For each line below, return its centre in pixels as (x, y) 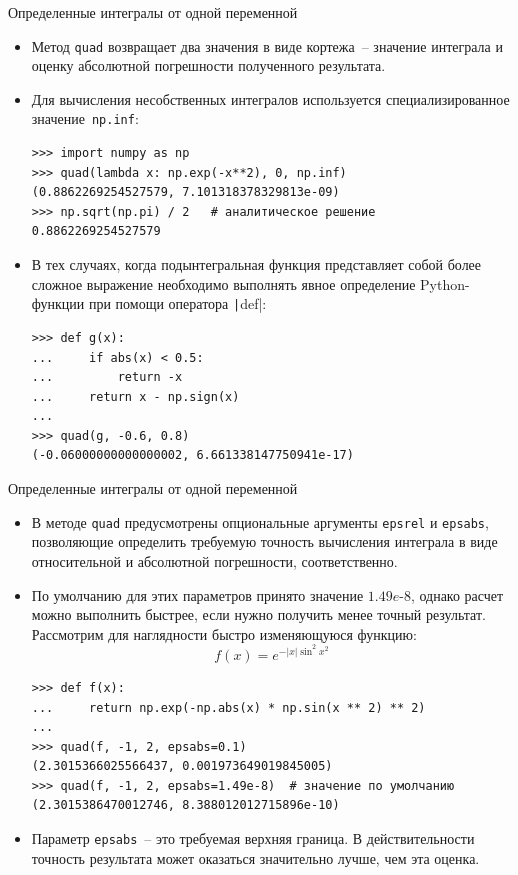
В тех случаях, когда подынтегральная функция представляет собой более (256, 264)
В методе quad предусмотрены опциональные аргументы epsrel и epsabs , (260, 521)
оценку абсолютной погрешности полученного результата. (208, 65)
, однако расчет (457, 594)
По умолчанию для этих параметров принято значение (197, 594)
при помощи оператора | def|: (177, 303)
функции (58, 303)
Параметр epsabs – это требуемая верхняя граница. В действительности (253, 838)
